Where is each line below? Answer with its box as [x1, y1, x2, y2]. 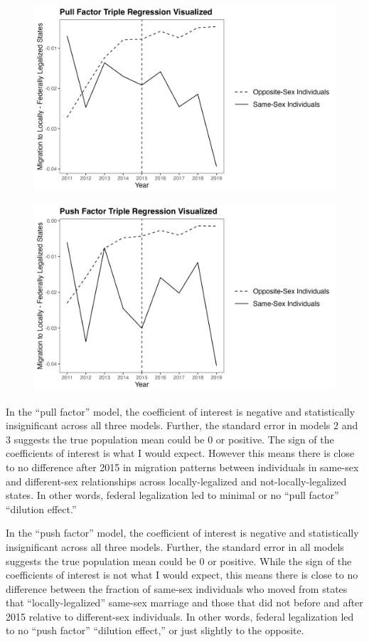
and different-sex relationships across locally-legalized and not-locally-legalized [6, 473, 347, 488]
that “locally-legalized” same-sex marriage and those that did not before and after [6, 595, 363, 610]
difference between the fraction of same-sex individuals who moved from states [6, 581, 348, 596]
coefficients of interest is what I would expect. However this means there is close [6, 446, 355, 461]
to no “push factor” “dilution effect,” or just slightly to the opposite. [6, 623, 304, 638]
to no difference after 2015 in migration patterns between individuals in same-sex [6, 459, 359, 474]
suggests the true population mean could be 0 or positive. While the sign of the [6, 553, 352, 568]
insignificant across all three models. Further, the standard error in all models [6, 539, 344, 554]
